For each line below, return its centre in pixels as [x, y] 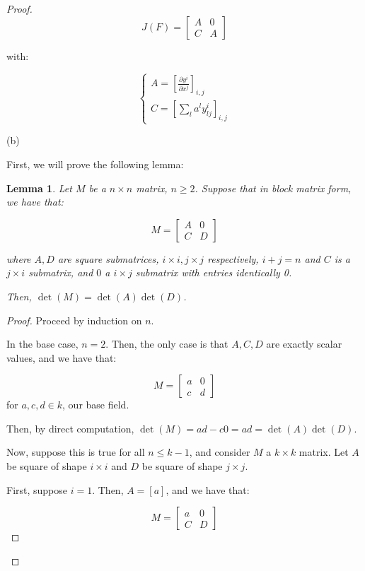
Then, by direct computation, [70, 428]
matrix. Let [324, 452]
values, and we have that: [62, 357]
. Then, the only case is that [167, 344]
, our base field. [96, 405]
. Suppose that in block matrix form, [273, 188]
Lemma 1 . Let [39, 188]
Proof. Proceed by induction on [74, 320]
